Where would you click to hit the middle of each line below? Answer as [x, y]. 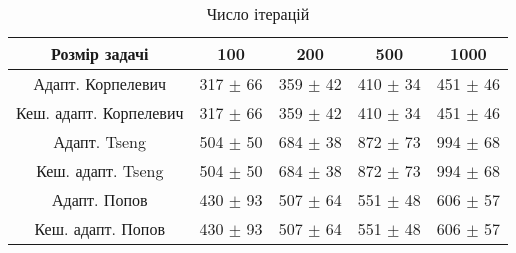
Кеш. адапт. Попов [99, 228]
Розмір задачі [100, 53]
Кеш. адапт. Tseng [100, 170]
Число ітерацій [258, 13]
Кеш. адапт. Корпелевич [100, 112]
